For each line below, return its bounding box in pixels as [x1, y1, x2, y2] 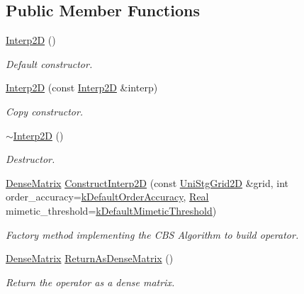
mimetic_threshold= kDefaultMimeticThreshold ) [6, 203, 217, 217]
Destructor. [6, 152, 55, 166]
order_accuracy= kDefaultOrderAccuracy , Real [6, 189, 209, 204]
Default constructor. [6, 56, 93, 71]
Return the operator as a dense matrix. [6, 274, 175, 289]
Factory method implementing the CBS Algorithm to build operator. [6, 227, 299, 242]
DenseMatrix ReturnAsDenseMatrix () [6, 251, 174, 266]
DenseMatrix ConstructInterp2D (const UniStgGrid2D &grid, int [6, 175, 289, 190]
